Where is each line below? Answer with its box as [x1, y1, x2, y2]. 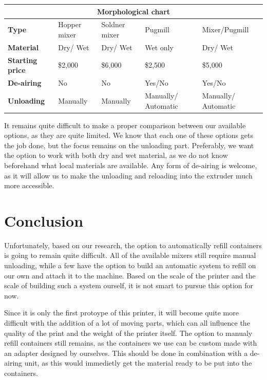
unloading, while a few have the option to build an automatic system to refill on [4, 260, 256, 271]
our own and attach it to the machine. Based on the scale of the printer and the [4, 270, 256, 281]
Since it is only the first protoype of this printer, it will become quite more [4, 307, 239, 318]
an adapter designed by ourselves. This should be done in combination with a [4, 347, 248, 358]
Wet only [145, 42, 174, 52]
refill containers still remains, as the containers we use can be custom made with [4, 337, 257, 348]
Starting [8, 54, 37, 65]
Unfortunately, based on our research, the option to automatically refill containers [4, 239, 262, 250]
